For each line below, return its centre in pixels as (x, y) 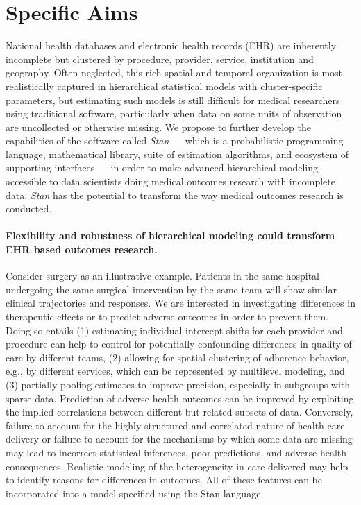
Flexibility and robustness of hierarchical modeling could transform (170, 236)
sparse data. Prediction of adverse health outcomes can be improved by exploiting (180, 398)
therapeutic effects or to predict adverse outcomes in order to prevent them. (167, 317)
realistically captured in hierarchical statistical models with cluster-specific (164, 86)
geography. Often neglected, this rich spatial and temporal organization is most (174, 72)
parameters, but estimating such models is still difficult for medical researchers (173, 100)
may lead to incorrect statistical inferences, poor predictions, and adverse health (176, 452)
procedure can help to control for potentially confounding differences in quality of (179, 344)
